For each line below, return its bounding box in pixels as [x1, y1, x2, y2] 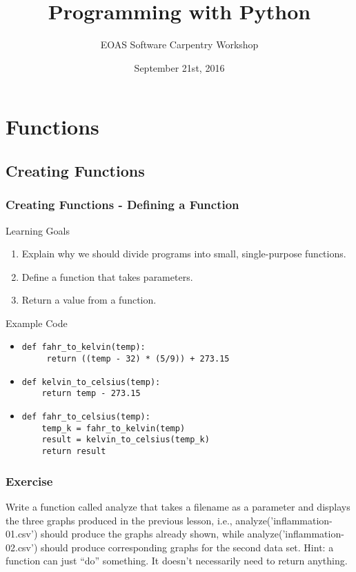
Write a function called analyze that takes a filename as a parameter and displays [6, 499, 350, 513]
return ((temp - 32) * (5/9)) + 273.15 [46, 354, 230, 364]
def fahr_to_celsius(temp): [21, 412, 150, 422]
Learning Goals [6, 223, 70, 237]
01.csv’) [6, 526, 38, 541]
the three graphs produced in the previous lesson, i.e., [6, 513, 233, 527]
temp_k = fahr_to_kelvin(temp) [41, 423, 186, 433]
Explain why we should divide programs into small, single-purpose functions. [21, 246, 346, 261]
